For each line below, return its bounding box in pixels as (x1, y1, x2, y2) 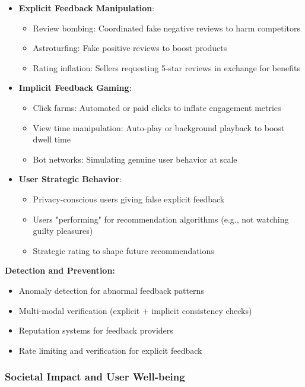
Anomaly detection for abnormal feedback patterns (18, 284, 204, 296)
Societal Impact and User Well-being (5, 369, 185, 384)
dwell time (33, 133, 71, 145)
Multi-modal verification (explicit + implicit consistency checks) (18, 304, 252, 316)
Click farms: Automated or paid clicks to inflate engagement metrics (33, 101, 281, 113)
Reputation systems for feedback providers (18, 324, 173, 337)
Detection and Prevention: (5, 264, 115, 277)
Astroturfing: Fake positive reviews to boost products (33, 42, 227, 54)
